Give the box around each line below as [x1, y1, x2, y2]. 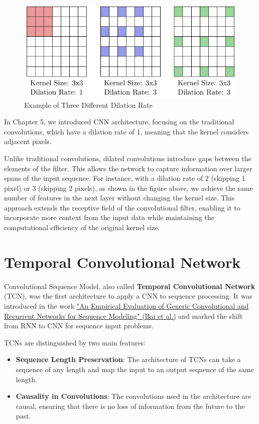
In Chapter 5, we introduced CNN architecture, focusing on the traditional [4, 116, 234, 127]
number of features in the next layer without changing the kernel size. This [4, 192, 235, 203]
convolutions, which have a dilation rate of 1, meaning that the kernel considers [4, 126, 249, 136]
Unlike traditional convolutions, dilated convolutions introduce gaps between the [4, 153, 251, 163]
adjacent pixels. [4, 136, 52, 147]
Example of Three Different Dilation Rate [24, 99, 153, 110]
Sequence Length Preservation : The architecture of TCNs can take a [16, 354, 241, 365]
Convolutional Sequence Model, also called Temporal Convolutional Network [4, 280, 255, 291]
